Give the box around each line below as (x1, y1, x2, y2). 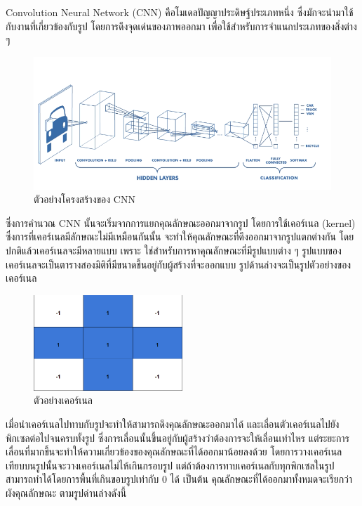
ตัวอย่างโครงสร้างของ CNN (34, 192, 135, 207)
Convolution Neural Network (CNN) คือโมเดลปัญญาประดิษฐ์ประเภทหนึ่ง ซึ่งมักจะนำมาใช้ (6, 5, 354, 19)
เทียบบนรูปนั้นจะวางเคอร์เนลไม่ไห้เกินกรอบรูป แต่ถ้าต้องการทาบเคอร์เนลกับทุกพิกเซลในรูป (6, 458, 335, 472)
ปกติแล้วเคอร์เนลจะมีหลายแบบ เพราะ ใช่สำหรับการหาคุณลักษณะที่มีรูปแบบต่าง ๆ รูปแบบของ (6, 243, 342, 258)
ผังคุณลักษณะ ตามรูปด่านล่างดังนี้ (6, 486, 127, 500)
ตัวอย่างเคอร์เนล (34, 393, 93, 408)
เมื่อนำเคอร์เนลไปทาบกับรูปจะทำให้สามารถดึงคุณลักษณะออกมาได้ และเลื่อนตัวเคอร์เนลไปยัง (6, 417, 340, 432)
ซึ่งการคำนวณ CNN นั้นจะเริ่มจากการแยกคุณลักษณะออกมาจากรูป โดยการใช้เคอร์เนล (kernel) (6, 215, 356, 230)
